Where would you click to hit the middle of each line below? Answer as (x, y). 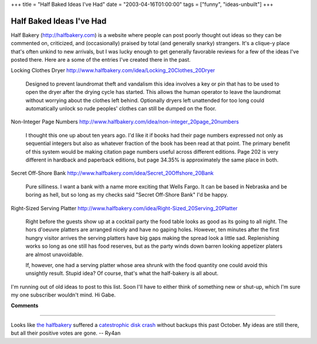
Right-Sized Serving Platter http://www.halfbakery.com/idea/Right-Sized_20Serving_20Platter (124, 208)
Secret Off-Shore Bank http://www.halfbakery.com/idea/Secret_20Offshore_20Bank (112, 173)
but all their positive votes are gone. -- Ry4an (66, 333)
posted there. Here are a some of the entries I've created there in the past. (101, 60)
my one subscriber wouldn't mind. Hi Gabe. (63, 295)
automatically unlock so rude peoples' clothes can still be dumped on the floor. (121, 109)
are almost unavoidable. (54, 254)
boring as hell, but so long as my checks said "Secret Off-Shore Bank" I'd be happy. (127, 195)
